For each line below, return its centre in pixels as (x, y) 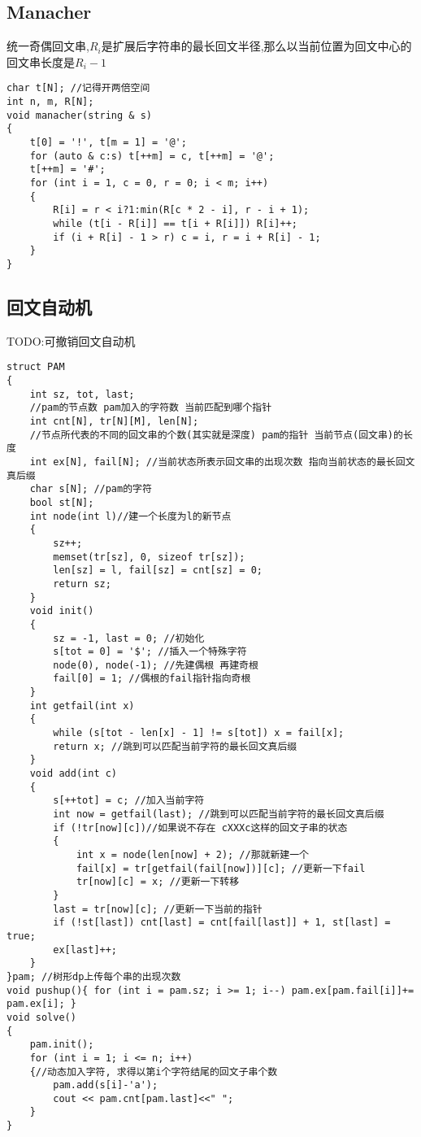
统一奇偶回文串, (48, 46)
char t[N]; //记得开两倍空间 (78, 88)
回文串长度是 (41, 61)
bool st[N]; (62, 502)
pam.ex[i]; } (41, 1004)
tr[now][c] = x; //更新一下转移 (158, 882)
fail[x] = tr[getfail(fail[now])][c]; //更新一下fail (221, 868)
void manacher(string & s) (79, 115)
